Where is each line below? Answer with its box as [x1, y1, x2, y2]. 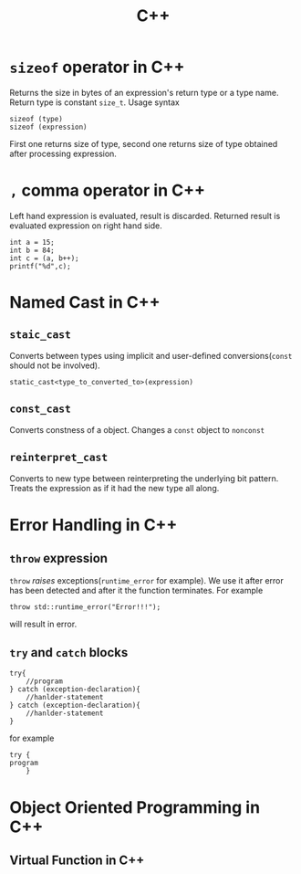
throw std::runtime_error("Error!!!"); [9, 602, 161, 612]
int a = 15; [9, 237, 55, 247]
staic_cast [9, 328, 71, 342]
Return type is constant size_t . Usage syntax [9, 97, 180, 108]
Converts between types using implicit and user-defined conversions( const [9, 350, 293, 361]
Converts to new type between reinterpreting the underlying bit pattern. [9, 472, 279, 484]
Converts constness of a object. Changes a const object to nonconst [9, 424, 265, 435]
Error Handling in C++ [9, 514, 178, 535]
